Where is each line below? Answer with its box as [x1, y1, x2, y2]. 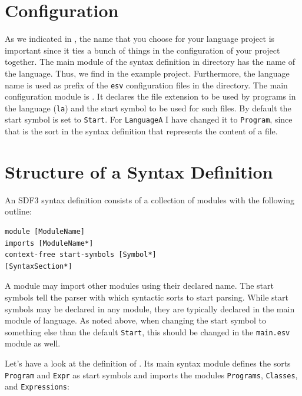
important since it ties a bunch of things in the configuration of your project [5, 44, 280, 56]
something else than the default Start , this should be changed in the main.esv [5, 325, 290, 338]
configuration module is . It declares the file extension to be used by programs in [5, 90, 296, 103]
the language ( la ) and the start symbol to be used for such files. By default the [5, 101, 291, 114]
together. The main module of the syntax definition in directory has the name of [5, 55, 296, 68]
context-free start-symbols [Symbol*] [5, 250, 157, 259]
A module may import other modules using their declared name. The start [5, 279, 274, 292]
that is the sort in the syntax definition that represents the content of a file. [5, 125, 278, 137]
